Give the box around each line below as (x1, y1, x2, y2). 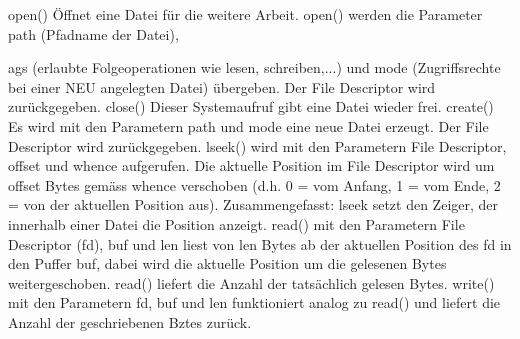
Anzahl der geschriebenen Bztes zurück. (8, 311, 252, 332)
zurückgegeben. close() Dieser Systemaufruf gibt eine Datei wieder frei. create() (8, 96, 494, 117)
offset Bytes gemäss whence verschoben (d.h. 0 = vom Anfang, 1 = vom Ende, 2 (8, 174, 501, 195)
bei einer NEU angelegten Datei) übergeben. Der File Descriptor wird (8, 76, 436, 97)
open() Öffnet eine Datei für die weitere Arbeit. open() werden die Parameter (8, 4, 483, 24)
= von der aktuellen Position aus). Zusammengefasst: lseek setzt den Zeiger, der (8, 194, 499, 215)
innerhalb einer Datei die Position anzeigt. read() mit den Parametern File (8, 213, 465, 234)
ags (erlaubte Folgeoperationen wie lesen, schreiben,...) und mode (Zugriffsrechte (8, 57, 501, 78)
